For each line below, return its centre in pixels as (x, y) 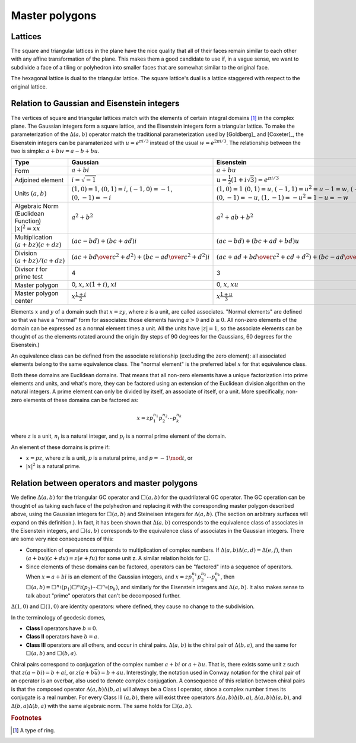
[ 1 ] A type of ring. (34, 730)
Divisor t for (31, 269)
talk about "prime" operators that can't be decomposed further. (103, 595)
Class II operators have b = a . (62, 637)
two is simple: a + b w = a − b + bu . (55, 151)
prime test (29, 277)
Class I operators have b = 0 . (62, 628)
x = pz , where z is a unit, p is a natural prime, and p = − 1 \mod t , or (109, 458)
